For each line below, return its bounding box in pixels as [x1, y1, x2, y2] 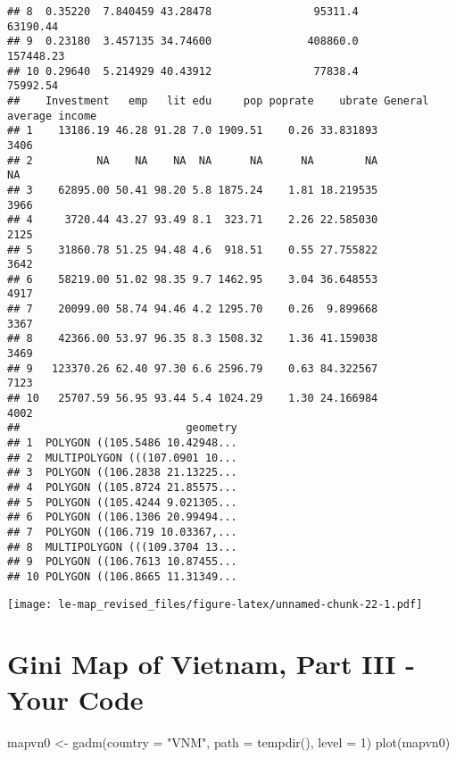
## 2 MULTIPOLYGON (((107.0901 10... [7, 451, 237, 464]
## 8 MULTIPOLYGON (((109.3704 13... [7, 540, 237, 554]
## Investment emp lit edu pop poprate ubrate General [7, 94, 429, 107]
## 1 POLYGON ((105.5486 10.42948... [7, 437, 237, 450]
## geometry [7, 421, 237, 435]
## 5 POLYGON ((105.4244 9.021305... [7, 496, 237, 509]
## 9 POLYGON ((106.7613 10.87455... [7, 555, 237, 569]
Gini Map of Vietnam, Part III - [7, 646, 415, 682]
